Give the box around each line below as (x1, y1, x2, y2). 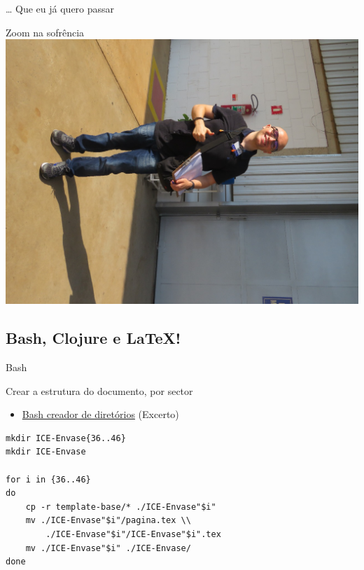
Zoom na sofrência (6, 25, 85, 39)
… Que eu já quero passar (6, 1, 115, 15)
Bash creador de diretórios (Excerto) (22, 407, 179, 422)
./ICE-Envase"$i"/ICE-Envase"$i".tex (45, 529, 221, 539)
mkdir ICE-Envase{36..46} (6, 433, 126, 443)
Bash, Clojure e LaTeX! (6, 327, 181, 349)
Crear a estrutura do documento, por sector (6, 383, 193, 398)
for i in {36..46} (6, 474, 91, 485)
